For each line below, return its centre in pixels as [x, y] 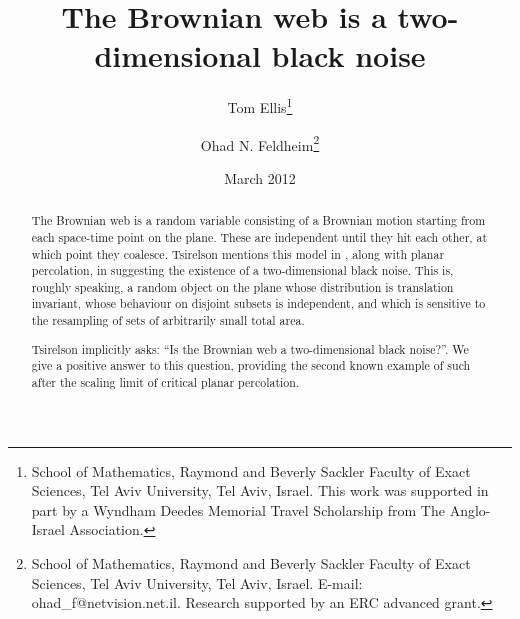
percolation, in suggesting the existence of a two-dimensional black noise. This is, [242, 270]
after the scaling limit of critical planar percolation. [165, 382]
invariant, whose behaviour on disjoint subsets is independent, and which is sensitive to [258, 303]
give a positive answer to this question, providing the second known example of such [251, 365]
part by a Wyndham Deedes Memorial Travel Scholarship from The [238, 509]
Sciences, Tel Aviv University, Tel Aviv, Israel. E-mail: [197, 582]
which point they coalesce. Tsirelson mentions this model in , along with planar [238, 253]
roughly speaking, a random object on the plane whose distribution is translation [242, 286]
